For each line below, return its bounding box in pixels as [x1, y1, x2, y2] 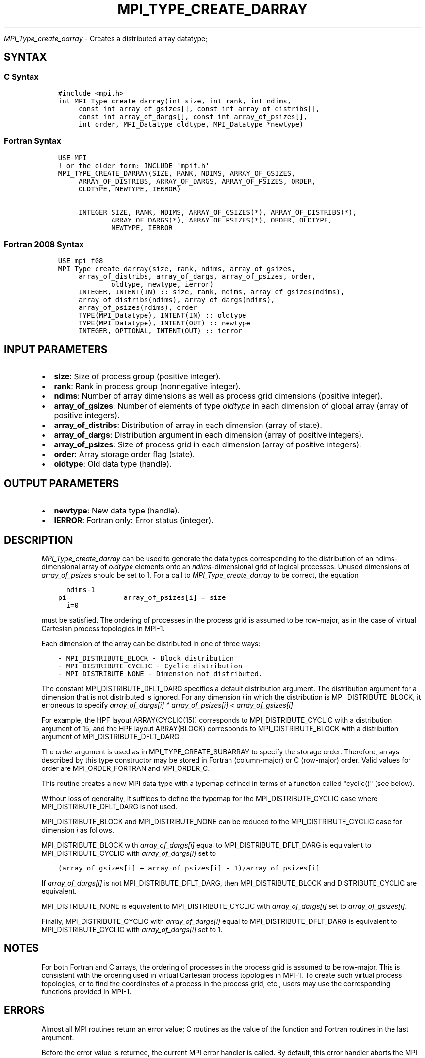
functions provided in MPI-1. [41, 987, 131, 996]
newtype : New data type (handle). [54, 506, 180, 516]
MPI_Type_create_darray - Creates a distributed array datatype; [4, 34, 208, 43]
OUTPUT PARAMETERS [4, 477, 119, 490]
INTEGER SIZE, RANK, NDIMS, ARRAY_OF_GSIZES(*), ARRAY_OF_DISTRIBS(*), [78, 208, 357, 216]
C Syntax [4, 71, 39, 82]
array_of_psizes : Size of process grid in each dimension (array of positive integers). [54, 440, 361, 450]
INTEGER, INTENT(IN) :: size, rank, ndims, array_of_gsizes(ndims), [78, 288, 344, 296]
